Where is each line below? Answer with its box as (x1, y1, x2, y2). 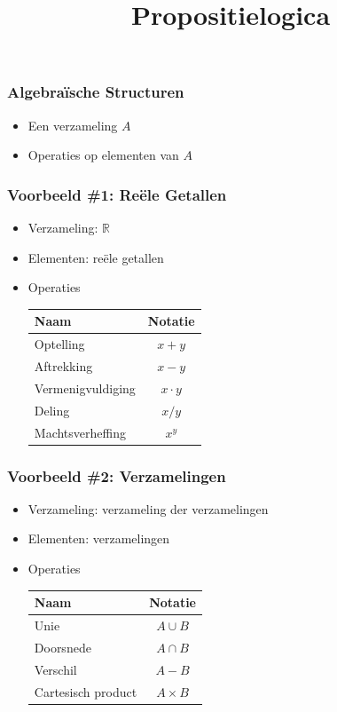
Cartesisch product (34, 682, 137, 700)
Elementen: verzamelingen (27, 529, 170, 548)
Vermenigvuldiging (34, 378, 136, 397)
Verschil (34, 660, 77, 678)
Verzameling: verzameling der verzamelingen (27, 499, 269, 518)
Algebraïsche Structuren (7, 81, 184, 103)
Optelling (34, 335, 85, 353)
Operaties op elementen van (27, 146, 179, 164)
